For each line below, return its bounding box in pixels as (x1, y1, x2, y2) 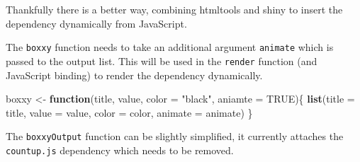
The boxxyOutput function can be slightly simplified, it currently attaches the (6, 129, 344, 144)
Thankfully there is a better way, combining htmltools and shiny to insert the (6, 2, 343, 16)
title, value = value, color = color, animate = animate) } (6, 105, 253, 120)
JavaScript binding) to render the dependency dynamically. (6, 67, 263, 82)
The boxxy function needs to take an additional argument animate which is (6, 40, 334, 54)
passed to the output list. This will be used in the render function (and (6, 53, 317, 68)
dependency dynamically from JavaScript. (6, 16, 187, 30)
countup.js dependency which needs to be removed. (6, 142, 234, 157)
